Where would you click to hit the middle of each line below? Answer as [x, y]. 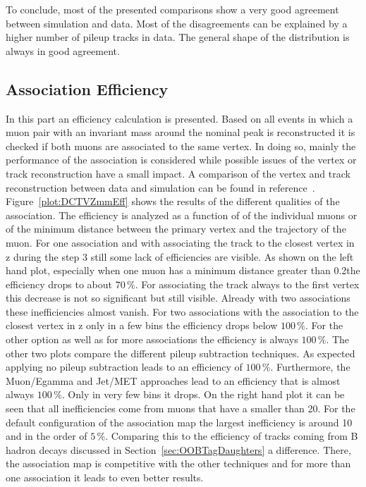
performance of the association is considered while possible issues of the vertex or [181, 160]
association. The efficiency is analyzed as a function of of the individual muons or [182, 215]
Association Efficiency [87, 88]
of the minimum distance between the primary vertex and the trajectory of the [176, 229]
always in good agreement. [63, 50]
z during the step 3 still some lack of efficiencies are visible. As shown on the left [180, 256]
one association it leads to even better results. [105, 477]
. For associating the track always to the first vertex [247, 284]
